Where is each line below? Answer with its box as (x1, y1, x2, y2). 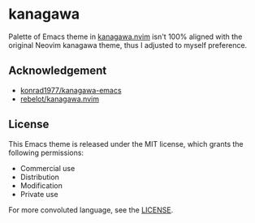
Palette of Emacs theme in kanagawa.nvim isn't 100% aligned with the (8, 32, 243, 41)
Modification (19, 180, 63, 191)
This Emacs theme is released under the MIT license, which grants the (8, 139, 244, 148)
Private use (19, 189, 58, 199)
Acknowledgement (8, 64, 107, 78)
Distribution (19, 172, 59, 182)
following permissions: (8, 148, 84, 157)
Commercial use (19, 163, 76, 173)
